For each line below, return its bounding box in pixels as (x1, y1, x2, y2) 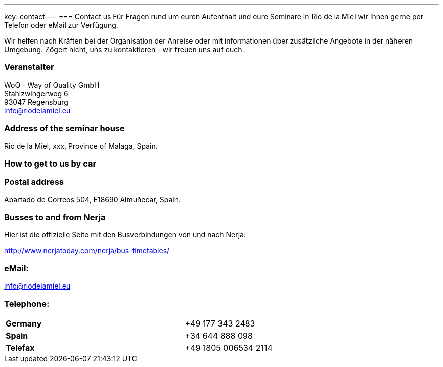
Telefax (6, 342, 35, 353)
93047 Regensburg (4, 97, 68, 106)
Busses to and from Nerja (4, 212, 106, 222)
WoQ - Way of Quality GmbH (4, 80, 100, 89)
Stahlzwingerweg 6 (4, 89, 68, 98)
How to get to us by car (4, 158, 97, 169)
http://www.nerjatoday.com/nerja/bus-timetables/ (4, 246, 170, 255)
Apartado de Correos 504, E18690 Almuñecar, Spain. (4, 195, 181, 204)
